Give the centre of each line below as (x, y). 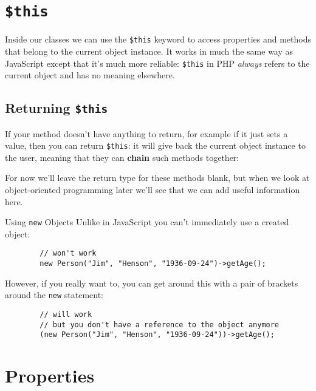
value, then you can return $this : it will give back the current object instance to (155, 145)
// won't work (68, 253)
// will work (66, 314)
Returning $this (57, 108)
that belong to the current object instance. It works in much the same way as (149, 51)
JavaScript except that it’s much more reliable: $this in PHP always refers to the (157, 63)
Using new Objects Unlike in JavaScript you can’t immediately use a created (147, 222)
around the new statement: (54, 295)
